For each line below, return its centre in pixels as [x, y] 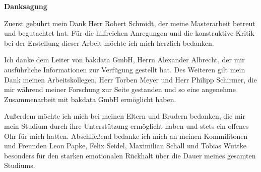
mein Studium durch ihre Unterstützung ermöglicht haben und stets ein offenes [126, 125]
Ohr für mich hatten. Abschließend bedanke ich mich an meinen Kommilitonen [126, 136]
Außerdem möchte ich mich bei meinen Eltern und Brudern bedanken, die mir [125, 116]
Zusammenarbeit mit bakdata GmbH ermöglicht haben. [90, 99]
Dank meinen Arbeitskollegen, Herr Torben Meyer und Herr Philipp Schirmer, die [130, 79]
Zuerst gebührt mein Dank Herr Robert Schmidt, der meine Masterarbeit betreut [130, 23]
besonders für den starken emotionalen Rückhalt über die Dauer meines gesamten [130, 155]
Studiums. [20, 165]
